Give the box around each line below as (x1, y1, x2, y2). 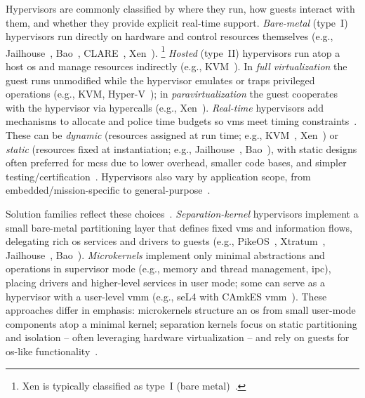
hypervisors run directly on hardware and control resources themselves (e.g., (6, 29, 333, 44)
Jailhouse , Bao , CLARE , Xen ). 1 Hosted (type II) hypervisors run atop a (6, 43, 340, 60)
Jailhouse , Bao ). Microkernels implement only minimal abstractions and (6, 247, 325, 262)
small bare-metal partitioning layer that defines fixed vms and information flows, (6, 220, 353, 234)
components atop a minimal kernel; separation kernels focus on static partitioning (6, 316, 357, 331)
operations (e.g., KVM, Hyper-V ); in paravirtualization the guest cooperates (6, 86, 338, 101)
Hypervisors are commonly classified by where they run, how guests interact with (6, 1, 355, 15)
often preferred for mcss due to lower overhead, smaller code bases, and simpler (6, 155, 347, 170)
